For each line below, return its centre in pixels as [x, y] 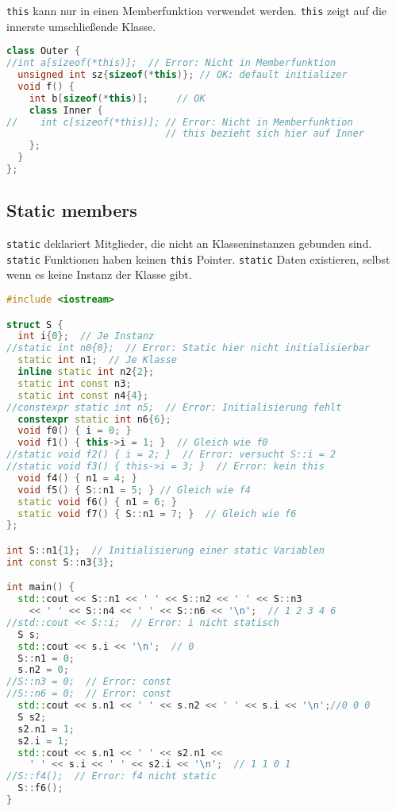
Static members [72, 210]
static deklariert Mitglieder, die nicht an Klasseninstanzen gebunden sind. [189, 243]
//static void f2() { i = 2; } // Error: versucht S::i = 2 [171, 455]
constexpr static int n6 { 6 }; [94, 419]
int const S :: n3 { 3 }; [61, 562]
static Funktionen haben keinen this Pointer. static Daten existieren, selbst [198, 259]
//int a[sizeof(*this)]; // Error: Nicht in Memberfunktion [171, 63]
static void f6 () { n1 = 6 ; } [97, 502]
